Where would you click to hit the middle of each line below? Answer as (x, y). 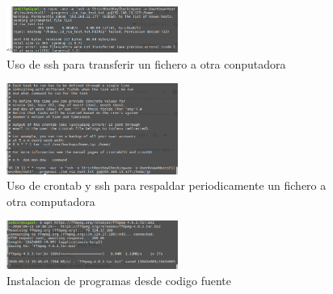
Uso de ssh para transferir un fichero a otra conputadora (146, 63)
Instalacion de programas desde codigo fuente (119, 280)
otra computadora (51, 201)
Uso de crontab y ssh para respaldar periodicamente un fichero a (166, 185)
